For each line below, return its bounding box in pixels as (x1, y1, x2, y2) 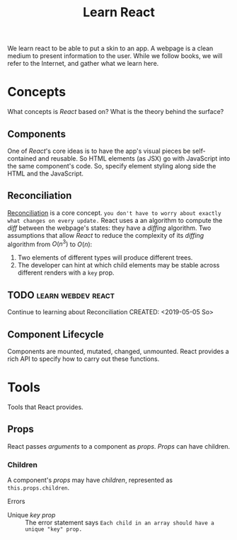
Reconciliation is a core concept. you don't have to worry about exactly (7, 208, 221, 217)
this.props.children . (7, 483, 70, 492)
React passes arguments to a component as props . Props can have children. (7, 442, 231, 450)
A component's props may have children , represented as (7, 476, 173, 485)
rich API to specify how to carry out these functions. (7, 355, 160, 363)
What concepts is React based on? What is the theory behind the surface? (7, 108, 224, 116)
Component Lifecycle (7, 328, 104, 340)
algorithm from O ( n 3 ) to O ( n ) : (7, 239, 93, 248)
